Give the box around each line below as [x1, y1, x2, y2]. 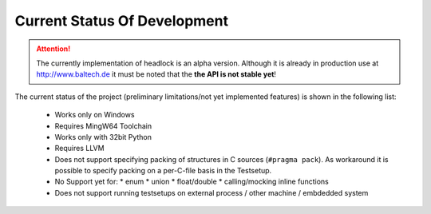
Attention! [36, 44, 71, 53]
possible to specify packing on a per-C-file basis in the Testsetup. [54, 166, 272, 176]
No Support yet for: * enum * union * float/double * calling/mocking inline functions [54, 176, 329, 187]
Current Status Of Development [14, 12, 229, 30]
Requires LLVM [54, 144, 105, 153]
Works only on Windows [54, 110, 135, 120]
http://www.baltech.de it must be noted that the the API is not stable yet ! [36, 69, 277, 79]
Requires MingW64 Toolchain [54, 121, 152, 131]
